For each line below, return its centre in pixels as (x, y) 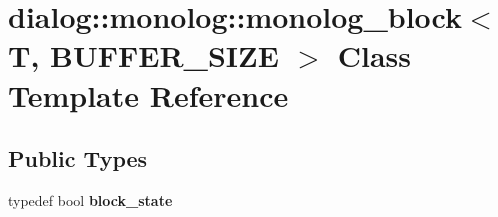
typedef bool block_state (90, 199)
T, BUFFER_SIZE (143, 55)
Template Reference (148, 94)
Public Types (78, 158)
